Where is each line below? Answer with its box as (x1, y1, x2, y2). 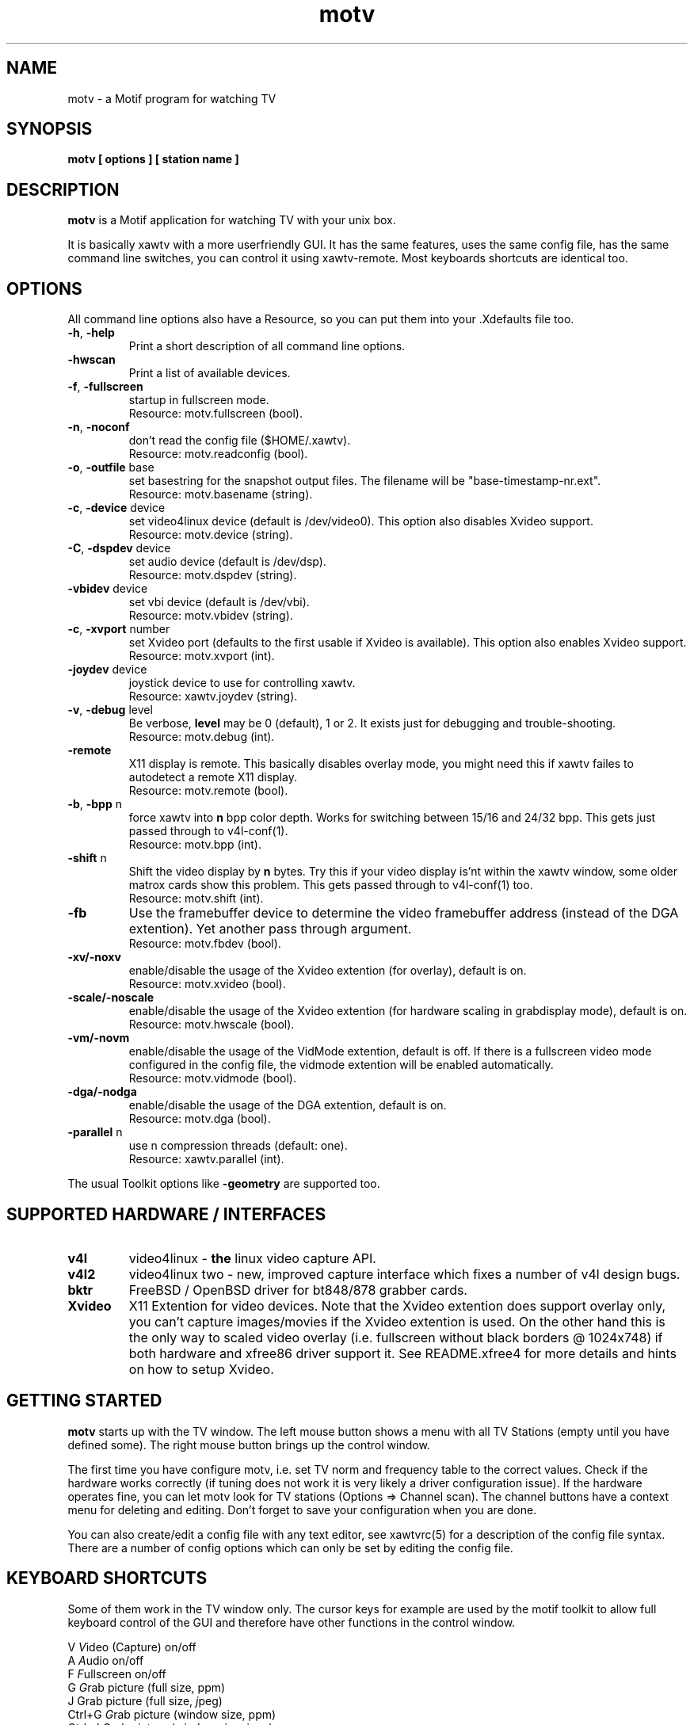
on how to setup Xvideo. (128, 1361, 274, 1377)
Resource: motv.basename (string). (128, 487, 313, 502)
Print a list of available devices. (128, 366, 291, 380)
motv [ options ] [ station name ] (67, 152, 239, 166)
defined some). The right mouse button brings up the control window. (67, 1437, 430, 1452)
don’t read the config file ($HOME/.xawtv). (128, 433, 351, 448)
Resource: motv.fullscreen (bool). (128, 406, 303, 421)
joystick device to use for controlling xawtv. (128, 676, 356, 690)
